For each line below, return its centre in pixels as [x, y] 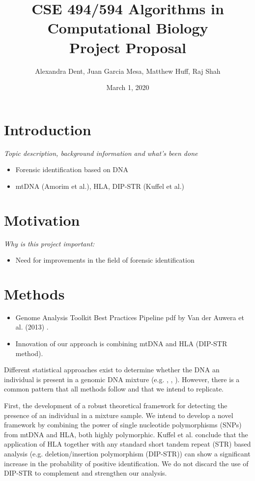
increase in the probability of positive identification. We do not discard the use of [126, 463]
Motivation [42, 220]
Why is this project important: [49, 243]
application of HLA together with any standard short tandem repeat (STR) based [127, 444]
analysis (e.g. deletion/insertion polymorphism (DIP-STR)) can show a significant [127, 453]
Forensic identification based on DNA [72, 169]
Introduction [48, 129]
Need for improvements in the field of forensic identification [105, 260]
